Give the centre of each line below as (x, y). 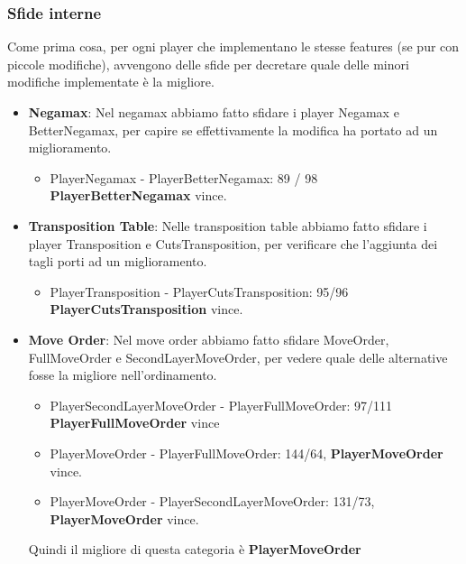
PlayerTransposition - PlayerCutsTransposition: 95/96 (199, 291)
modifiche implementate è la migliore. (111, 82)
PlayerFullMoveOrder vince (135, 423)
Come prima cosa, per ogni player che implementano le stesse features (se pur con (233, 46)
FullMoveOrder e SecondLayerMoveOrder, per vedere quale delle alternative (238, 357)
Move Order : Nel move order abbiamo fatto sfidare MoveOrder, (209, 339)
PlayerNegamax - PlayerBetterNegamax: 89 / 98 (184, 177)
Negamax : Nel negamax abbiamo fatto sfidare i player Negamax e (214, 112)
